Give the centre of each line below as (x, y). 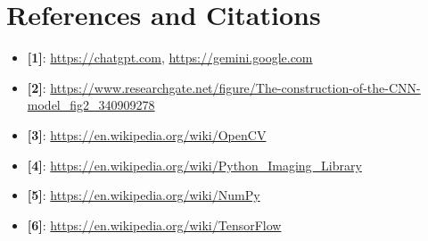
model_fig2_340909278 (91, 105)
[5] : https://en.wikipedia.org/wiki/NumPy (144, 195)
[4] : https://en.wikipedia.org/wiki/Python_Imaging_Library (194, 165)
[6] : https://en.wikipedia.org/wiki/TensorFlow (154, 224)
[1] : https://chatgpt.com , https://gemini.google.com (170, 58)
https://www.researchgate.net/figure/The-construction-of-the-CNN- (235, 87)
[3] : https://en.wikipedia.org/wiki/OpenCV (147, 134)
